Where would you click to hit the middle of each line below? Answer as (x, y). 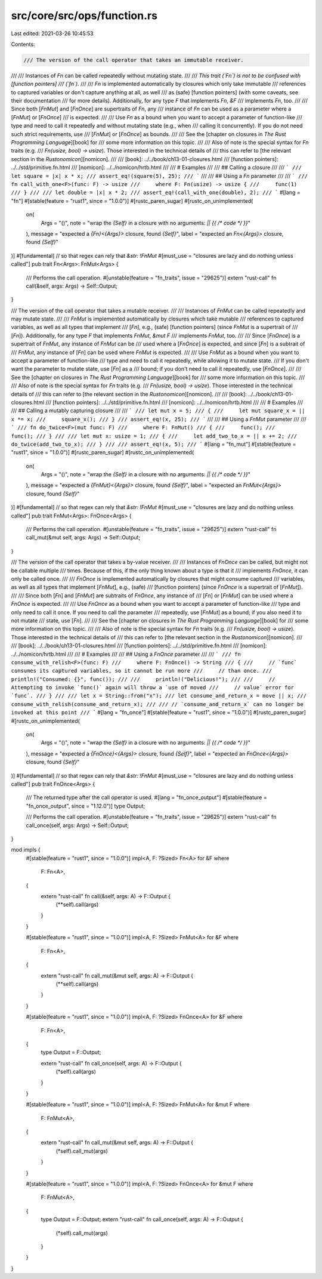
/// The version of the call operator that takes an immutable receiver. (134, 60)
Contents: (23, 44)
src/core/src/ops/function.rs (84, 16)
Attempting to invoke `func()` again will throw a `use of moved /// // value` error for (153, 688)
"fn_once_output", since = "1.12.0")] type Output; (86, 806)
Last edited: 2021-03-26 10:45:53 (52, 33)
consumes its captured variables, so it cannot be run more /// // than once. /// (142, 671)
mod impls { (26, 850)
